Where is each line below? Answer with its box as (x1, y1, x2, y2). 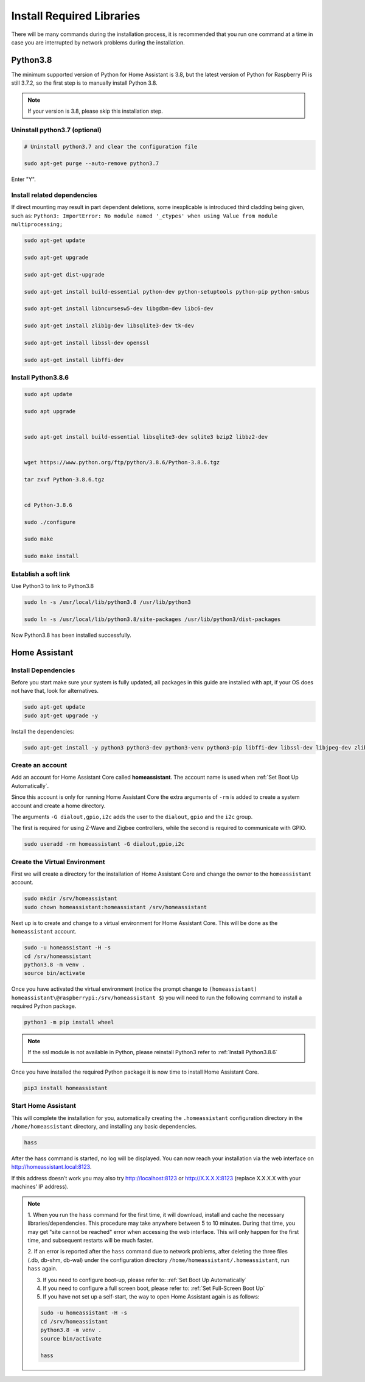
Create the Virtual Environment (11, 857, 106, 866)
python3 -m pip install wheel (24, 1019, 114, 1026)
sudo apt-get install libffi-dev (24, 356, 124, 363)
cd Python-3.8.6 (24, 501, 73, 508)
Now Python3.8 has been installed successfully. (11, 631, 132, 639)
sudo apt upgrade (24, 408, 76, 414)
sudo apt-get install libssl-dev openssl (24, 339, 150, 346)
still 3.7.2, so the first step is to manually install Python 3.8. (11, 79, 158, 87)
